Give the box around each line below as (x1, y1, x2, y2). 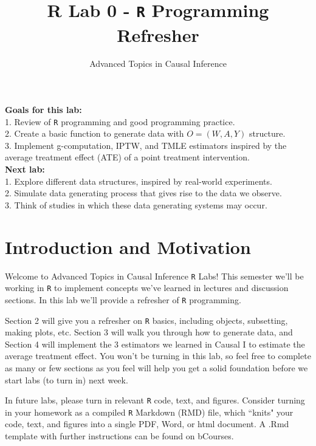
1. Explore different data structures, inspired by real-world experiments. (5, 174, 272, 187)
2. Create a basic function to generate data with (5, 127, 184, 140)
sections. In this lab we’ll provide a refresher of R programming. (5, 293, 241, 306)
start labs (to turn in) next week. (5, 373, 128, 386)
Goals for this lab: (5, 103, 82, 116)
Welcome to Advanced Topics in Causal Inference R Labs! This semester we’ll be (5, 269, 304, 282)
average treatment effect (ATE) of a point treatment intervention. (5, 151, 250, 163)
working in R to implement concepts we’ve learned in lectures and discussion (5, 281, 289, 294)
